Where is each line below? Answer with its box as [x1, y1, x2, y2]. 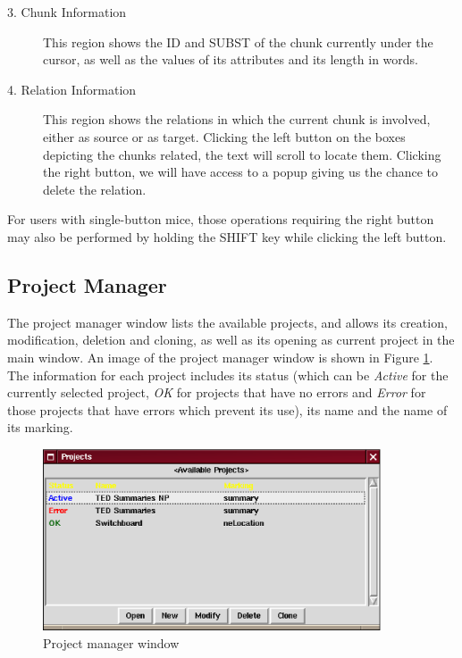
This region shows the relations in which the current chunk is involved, [43, 110, 431, 129]
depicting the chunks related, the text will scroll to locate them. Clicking [43, 145, 441, 163]
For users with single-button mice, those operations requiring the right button [7, 210, 434, 229]
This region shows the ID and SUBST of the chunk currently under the [43, 32, 433, 51]
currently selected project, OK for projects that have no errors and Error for [7, 383, 426, 402]
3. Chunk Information [7, 3, 127, 21]
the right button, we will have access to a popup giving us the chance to [43, 162, 439, 181]
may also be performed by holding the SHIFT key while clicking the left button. [7, 227, 447, 246]
